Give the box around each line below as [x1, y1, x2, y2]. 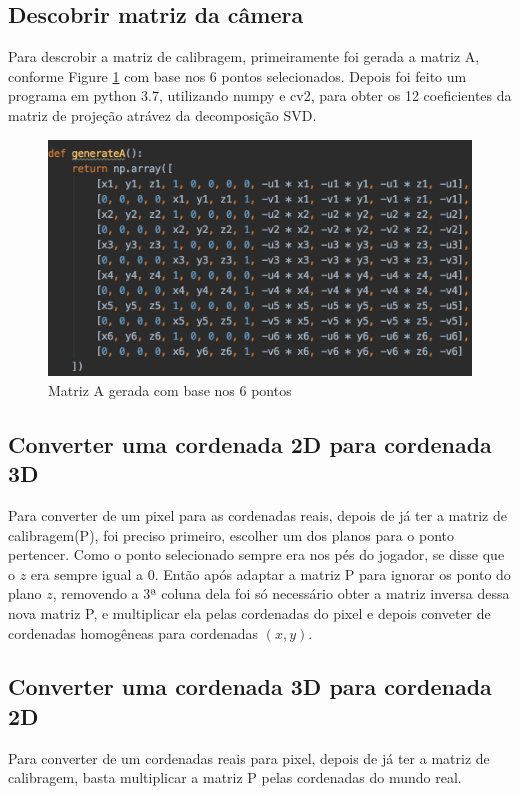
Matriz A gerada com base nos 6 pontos [48, 379, 292, 400]
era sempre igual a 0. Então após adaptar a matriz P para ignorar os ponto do [30, 563, 511, 584]
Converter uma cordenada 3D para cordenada [8, 671, 492, 702]
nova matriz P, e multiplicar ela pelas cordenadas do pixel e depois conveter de [8, 602, 491, 623]
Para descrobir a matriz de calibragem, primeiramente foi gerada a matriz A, [8, 46, 480, 67]
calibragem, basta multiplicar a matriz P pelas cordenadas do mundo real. [8, 767, 462, 788]
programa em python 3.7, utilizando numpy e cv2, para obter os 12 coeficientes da [8, 85, 512, 106]
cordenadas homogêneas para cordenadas [8, 622, 259, 643]
